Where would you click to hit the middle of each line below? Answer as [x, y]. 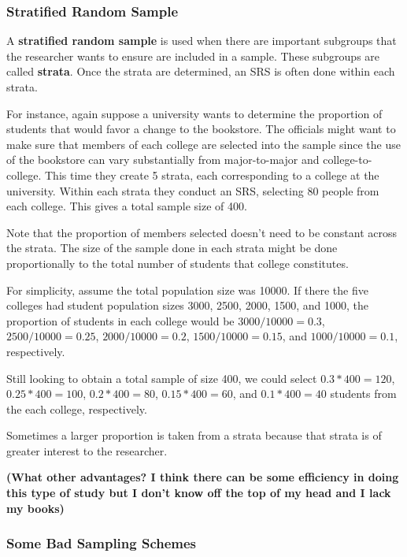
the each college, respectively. [77, 408]
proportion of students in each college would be [120, 320]
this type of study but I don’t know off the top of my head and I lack [199, 493]
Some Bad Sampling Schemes [102, 543]
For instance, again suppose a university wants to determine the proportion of [194, 113]
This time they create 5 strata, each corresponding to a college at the [212, 175]
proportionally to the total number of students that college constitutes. [178, 263]
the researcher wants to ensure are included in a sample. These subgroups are [193, 56]
